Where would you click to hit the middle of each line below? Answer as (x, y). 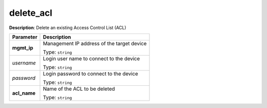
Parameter (25, 37)
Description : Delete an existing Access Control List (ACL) (68, 28)
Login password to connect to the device (90, 73)
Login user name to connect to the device (91, 58)
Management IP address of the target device (95, 43)
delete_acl (31, 13)
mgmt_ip (23, 48)
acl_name (24, 93)
